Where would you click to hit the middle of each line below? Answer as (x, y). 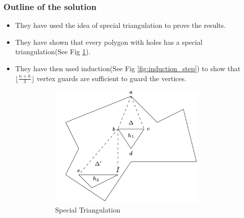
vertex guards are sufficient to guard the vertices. (112, 78)
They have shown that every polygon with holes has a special (109, 42)
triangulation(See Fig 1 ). (53, 52)
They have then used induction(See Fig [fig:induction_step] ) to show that (128, 68)
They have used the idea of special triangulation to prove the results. (121, 25)
